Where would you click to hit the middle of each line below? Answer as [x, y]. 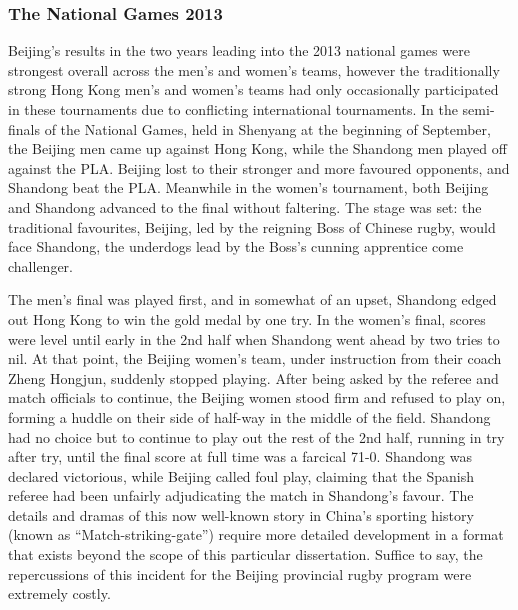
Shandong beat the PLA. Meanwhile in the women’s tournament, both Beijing [248, 187]
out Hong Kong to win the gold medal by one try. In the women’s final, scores [247, 318]
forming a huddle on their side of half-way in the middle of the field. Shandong [249, 416]
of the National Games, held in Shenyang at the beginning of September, [267, 128]
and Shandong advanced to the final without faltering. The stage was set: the [245, 206]
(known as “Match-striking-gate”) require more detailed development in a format [256, 534]
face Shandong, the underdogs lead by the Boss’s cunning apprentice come [236, 246]
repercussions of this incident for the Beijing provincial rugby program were [240, 573]
